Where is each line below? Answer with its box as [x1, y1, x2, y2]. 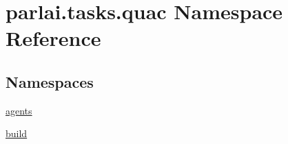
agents [6, 103, 32, 117]
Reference [6, 24, 101, 52]
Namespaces [6, 71, 94, 92]
